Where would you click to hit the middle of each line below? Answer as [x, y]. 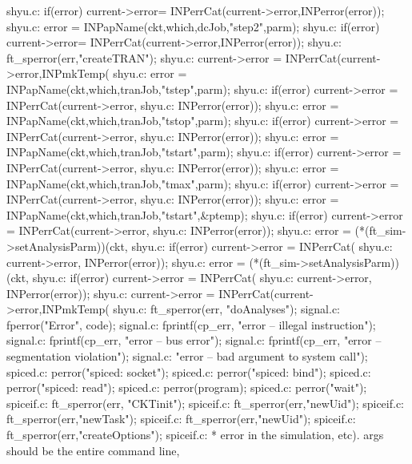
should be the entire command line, [93, 450]
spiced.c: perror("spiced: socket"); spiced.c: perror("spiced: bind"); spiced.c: [189, 371]
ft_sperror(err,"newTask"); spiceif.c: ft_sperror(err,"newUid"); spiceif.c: [181, 419]
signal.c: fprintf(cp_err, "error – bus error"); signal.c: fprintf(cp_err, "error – [194, 340]
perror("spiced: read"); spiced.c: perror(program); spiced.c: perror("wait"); [187, 387]
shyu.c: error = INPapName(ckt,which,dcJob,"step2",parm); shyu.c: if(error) [193, 26]
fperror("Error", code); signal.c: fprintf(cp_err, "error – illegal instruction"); [191, 324]
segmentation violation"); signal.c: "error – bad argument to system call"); [187, 356]
